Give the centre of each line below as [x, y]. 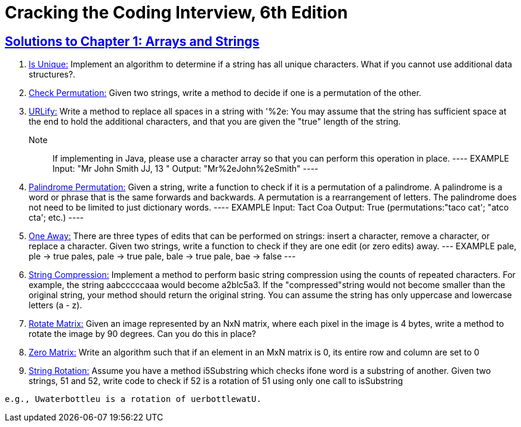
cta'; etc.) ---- [56, 218]
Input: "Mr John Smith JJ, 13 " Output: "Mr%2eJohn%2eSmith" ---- [186, 169]
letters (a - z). [56, 305]
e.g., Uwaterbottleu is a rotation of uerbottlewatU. [133, 399]
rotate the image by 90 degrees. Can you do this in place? [142, 334]
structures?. [52, 75]
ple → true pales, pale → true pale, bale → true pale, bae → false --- [162, 256]
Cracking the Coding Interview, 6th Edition [176, 13]
